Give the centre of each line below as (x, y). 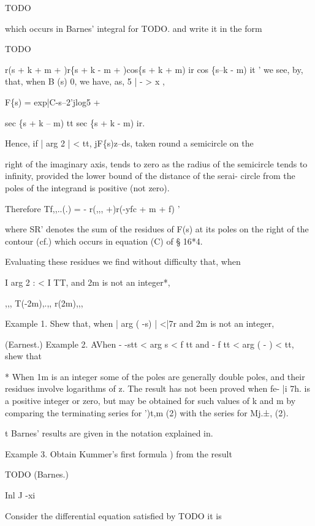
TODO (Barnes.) (37, 474)
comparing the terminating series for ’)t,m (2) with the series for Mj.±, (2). (147, 412)
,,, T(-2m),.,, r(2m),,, (44, 303)
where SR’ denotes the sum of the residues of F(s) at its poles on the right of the (157, 229)
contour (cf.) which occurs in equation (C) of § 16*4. (104, 241)
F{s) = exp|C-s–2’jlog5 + (53, 101)
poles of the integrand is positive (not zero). (87, 187)
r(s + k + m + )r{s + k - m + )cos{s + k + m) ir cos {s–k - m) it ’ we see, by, (154, 69)
